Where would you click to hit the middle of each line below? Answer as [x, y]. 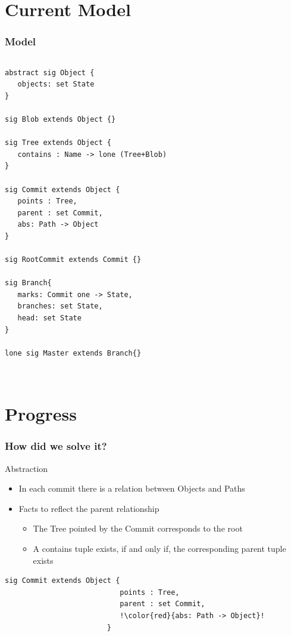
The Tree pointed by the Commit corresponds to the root [138, 528]
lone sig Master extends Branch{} [73, 353]
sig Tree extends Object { [58, 143]
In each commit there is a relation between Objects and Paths [132, 488]
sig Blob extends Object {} [60, 119]
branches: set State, [60, 306]
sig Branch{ [28, 283]
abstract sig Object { [50, 72]
